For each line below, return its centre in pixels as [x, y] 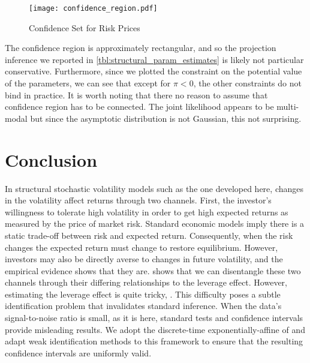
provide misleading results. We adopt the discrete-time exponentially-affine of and [155, 329]
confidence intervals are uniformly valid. [78, 352]
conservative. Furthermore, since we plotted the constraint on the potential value [154, 71]
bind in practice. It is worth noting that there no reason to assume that [136, 94]
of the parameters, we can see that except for [88, 83]
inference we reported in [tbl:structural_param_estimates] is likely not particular [154, 59]
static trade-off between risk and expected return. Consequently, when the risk [149, 235]
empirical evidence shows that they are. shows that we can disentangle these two [153, 270]
